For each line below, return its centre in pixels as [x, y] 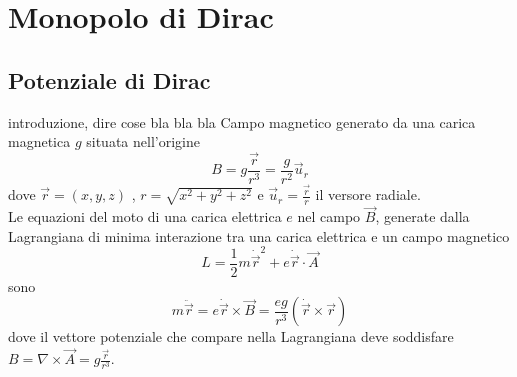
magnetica [39, 141]
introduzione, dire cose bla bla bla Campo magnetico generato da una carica [242, 121]
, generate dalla [422, 216]
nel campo [329, 216]
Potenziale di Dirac [109, 79]
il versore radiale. [368, 194]
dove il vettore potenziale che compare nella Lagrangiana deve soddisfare [231, 336]
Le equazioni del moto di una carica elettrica [145, 216]
